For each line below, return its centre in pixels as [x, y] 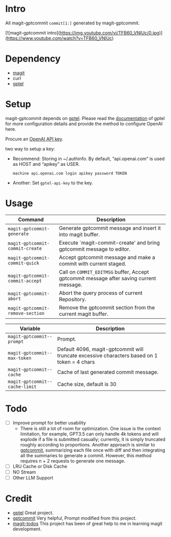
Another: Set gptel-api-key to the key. [53, 183]
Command [31, 219]
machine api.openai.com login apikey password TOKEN [70, 173]
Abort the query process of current [101, 293]
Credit [19, 499]
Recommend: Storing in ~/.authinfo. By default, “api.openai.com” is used [89, 159]
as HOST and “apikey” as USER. [46, 164]
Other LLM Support [33, 478]
